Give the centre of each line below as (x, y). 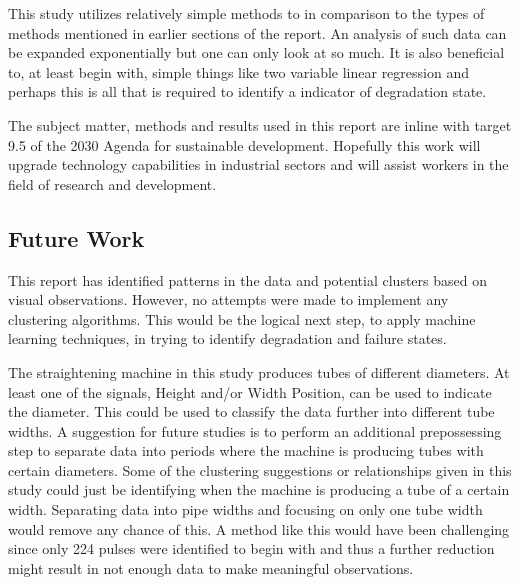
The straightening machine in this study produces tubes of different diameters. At (259, 371)
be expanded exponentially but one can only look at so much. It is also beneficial (256, 52)
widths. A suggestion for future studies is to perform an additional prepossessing (255, 430)
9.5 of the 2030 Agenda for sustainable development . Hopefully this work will (244, 144)
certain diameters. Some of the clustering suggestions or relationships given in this (260, 469)
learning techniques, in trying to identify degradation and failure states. (227, 338)
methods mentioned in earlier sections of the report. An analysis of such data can (257, 32)
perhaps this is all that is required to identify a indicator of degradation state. (247, 91)
